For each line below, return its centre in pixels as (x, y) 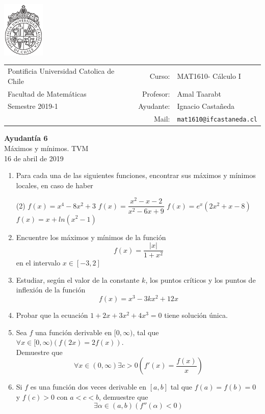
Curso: (160, 76)
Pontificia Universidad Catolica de (61, 71)
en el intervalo (38, 263)
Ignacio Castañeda (206, 106)
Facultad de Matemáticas (47, 93)
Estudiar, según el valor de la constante (78, 279)
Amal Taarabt (199, 93)
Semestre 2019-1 (33, 106)
